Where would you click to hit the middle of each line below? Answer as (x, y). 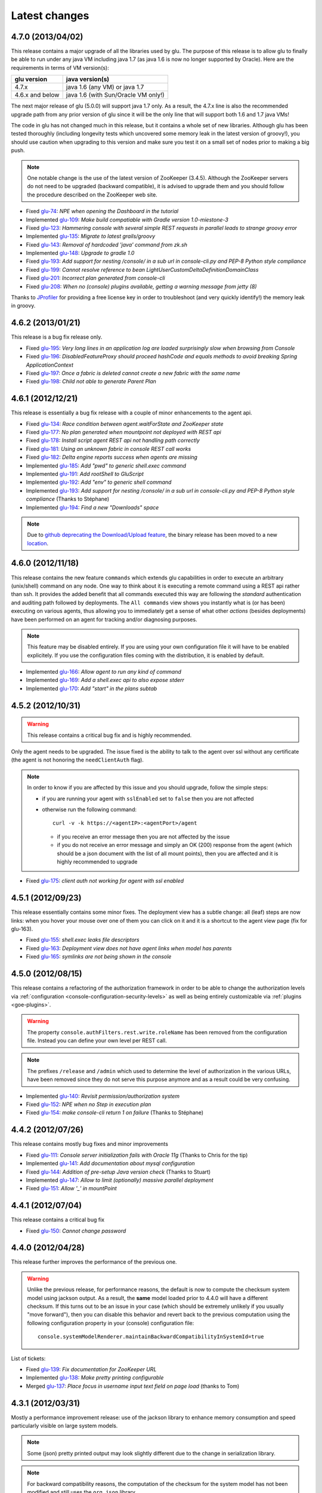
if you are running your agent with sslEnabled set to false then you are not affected (148, 798)
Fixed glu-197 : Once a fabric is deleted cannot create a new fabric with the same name (133, 373)
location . (38, 543)
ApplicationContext (50, 365)
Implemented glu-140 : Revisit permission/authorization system (103, 1096)
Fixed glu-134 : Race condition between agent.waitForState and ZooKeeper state (125, 423)
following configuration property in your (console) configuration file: (111, 1323)
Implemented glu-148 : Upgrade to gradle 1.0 (80, 253)
